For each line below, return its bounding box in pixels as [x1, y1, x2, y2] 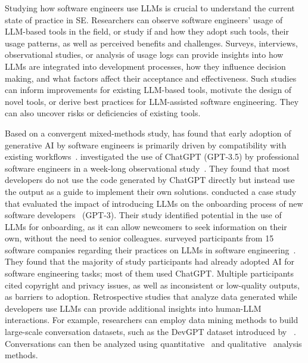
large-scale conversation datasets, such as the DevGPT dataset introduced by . [5, 325, 296, 338]
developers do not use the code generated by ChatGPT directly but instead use [5, 173, 295, 186]
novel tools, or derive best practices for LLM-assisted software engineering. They [5, 95, 299, 107]
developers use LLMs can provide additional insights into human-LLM [5, 302, 262, 314]
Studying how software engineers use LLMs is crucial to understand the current [5, 2, 295, 14]
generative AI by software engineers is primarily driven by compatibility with [5, 138, 287, 151]
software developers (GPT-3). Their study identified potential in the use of [5, 209, 282, 221]
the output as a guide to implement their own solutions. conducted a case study [5, 185, 297, 197]
